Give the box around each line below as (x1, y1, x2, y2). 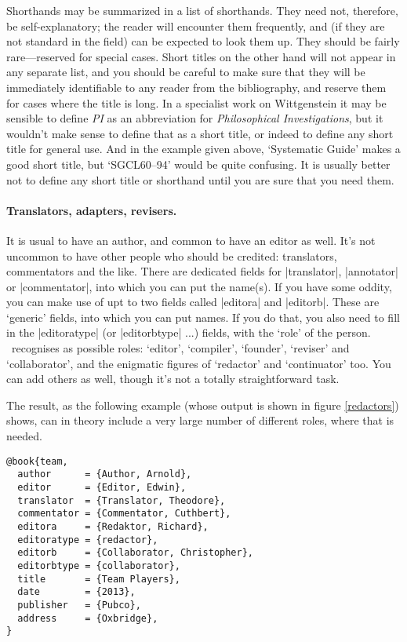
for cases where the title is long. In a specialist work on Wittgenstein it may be (6, 94, 387, 111)
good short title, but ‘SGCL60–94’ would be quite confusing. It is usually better (6, 155, 391, 172)
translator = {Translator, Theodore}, (17, 494, 226, 506)
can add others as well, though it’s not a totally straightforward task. (6, 370, 340, 387)
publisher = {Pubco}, (17, 599, 141, 611)
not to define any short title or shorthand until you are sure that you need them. (6, 171, 394, 188)
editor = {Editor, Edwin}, (17, 481, 187, 493)
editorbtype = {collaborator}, (17, 560, 180, 571)
